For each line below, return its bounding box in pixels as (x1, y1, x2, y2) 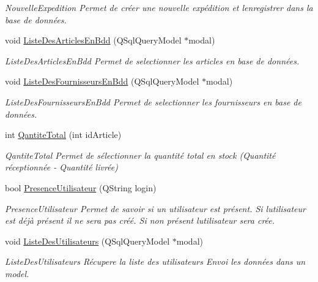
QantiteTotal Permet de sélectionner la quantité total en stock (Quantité (5, 148, 276, 161)
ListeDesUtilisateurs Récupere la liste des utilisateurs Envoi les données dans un (5, 255, 306, 268)
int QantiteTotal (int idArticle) (5, 128, 122, 141)
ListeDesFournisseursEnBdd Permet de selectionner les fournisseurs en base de (5, 95, 301, 108)
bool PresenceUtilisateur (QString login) (5, 181, 157, 194)
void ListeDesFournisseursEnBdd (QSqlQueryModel (5, 75, 199, 88)
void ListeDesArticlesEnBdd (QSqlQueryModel (5, 34, 182, 47)
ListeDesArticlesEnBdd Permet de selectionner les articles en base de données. (5, 54, 300, 67)
